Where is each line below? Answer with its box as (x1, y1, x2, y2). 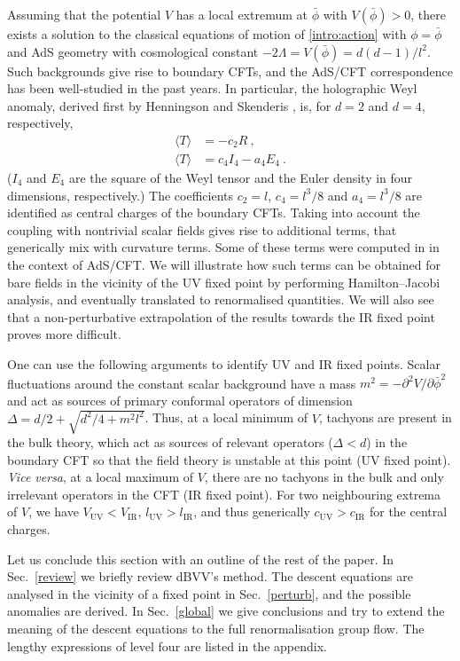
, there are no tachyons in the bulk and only (204, 468, 444, 486)
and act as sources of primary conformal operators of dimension (7, 390, 353, 409)
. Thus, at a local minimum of (144, 408, 308, 427)
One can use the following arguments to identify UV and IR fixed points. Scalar (7, 354, 441, 373)
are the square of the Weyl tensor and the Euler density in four (68, 169, 413, 187)
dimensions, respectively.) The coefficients (7, 185, 234, 204)
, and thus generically (193, 502, 310, 521)
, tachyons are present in (318, 408, 452, 427)
